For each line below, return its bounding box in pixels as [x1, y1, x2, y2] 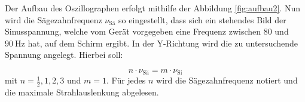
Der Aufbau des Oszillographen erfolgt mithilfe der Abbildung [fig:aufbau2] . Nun [5, 2, 301, 14]
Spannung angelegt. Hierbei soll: [5, 48, 123, 61]
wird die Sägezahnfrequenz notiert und [156, 74, 298, 86]
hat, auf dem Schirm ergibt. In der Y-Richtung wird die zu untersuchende [28, 36, 298, 49]
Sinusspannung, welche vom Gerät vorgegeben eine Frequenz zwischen [5, 25, 261, 38]
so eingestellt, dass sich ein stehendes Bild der [118, 13, 286, 26]
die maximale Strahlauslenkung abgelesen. [5, 86, 159, 98]
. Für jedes [106, 74, 146, 86]
